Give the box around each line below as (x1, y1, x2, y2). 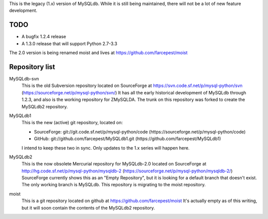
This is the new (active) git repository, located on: (21, 120, 123, 126)
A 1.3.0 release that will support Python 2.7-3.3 (21, 40, 118, 47)
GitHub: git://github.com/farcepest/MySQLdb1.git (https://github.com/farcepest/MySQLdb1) (34, 136, 221, 142)
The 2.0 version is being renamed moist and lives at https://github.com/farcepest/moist (9, 50, 188, 56)
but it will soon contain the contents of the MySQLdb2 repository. (21, 205, 155, 211)
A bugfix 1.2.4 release (21, 34, 67, 40)
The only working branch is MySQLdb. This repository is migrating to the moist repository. (21, 182, 206, 188)
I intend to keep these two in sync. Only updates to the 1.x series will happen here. (21, 145, 190, 151)
